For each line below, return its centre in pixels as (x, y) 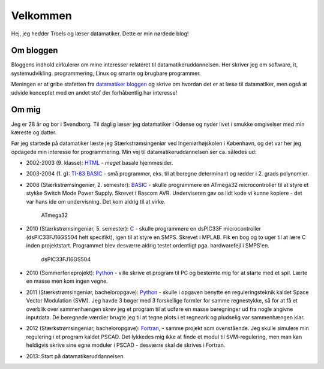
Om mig (26, 110)
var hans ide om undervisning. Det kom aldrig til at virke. (96, 201)
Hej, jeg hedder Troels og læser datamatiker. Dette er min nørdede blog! (100, 34)
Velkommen (41, 16)
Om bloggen (34, 51)
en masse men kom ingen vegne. (67, 281)
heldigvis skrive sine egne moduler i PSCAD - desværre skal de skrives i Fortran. (126, 345)
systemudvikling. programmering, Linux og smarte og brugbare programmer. (106, 73)
